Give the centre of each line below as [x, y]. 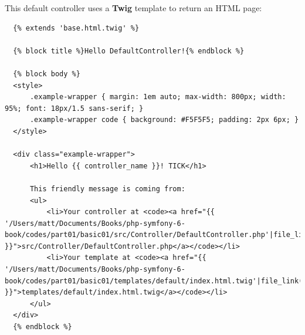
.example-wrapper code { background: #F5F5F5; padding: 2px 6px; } [164, 120]
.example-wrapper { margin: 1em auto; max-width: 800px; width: [158, 97]
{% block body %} [47, 74]
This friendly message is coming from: [107, 189]
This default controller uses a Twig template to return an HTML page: [133, 8]
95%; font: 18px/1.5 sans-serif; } [74, 108]
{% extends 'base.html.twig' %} [76, 28]
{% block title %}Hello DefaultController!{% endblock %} [129, 51]
